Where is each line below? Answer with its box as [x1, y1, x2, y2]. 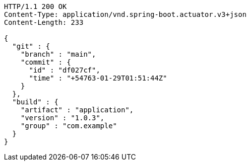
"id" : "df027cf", [29, 66, 100, 74]
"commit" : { [20, 58, 71, 66]
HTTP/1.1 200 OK [4, 2, 67, 10]
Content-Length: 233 [4, 18, 84, 26]
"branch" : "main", [20, 50, 96, 58]
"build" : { [12, 98, 59, 106]
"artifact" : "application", [20, 106, 134, 114]
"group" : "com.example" [20, 122, 117, 130]
